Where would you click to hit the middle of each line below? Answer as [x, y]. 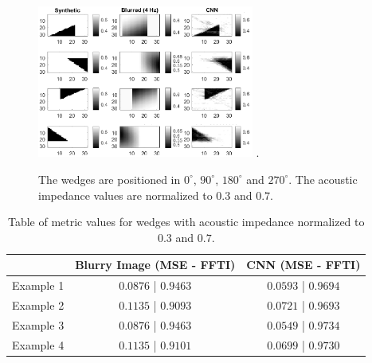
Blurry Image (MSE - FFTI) [155, 265]
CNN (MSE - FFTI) [303, 265]
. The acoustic [323, 179]
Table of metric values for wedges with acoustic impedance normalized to [186, 222]
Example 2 [38, 305]
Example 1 [38, 285]
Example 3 [38, 324]
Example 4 [38, 344]
